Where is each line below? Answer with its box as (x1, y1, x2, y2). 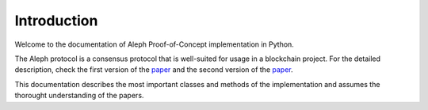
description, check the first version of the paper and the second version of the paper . (14, 65, 293, 74)
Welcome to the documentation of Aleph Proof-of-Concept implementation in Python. (14, 40, 295, 49)
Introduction (14, 12, 98, 29)
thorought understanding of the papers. (14, 91, 144, 101)
